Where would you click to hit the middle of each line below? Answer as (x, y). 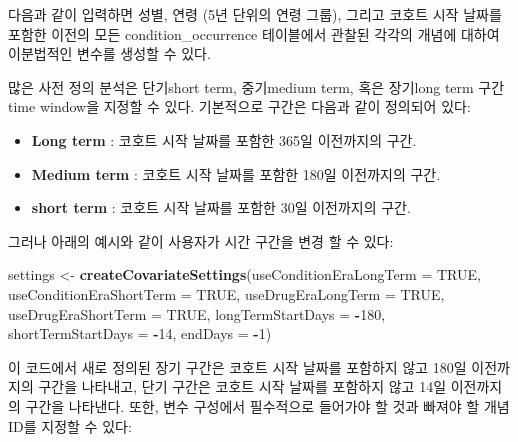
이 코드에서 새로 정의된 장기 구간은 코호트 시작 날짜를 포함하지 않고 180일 (237, 366)
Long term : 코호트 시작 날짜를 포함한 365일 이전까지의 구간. (224, 139)
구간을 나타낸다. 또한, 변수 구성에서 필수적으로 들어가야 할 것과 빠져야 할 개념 (267, 405)
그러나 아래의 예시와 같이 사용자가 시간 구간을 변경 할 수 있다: (201, 240)
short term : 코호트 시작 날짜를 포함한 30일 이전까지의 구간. (221, 207)
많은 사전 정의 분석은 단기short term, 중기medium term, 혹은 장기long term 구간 (256, 86)
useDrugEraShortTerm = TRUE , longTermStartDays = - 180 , (197, 313)
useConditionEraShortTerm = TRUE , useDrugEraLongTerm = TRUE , (226, 293)
